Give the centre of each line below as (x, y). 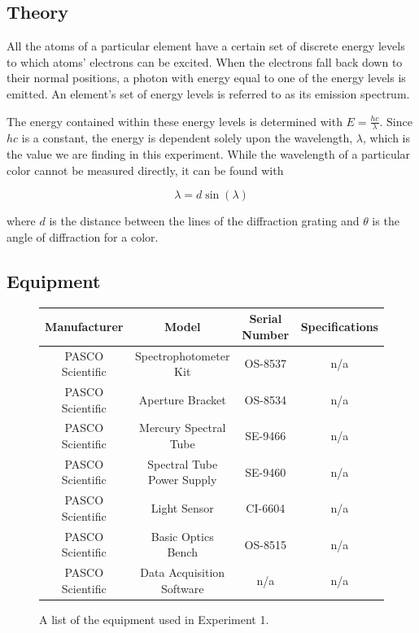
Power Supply (183, 480)
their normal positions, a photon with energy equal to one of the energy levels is (206, 78)
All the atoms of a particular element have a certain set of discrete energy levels (206, 46)
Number (266, 334)
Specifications (339, 326)
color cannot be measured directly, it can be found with (145, 170)
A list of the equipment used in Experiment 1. (154, 619)
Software (182, 588)
